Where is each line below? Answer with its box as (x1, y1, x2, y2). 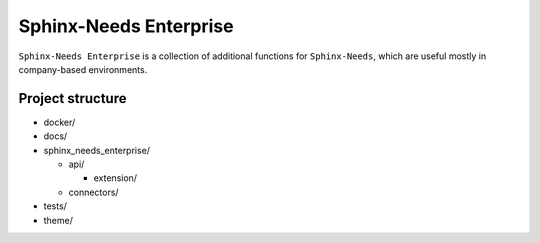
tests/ (43, 200, 67, 212)
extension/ (93, 172, 138, 184)
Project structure (18, 90, 127, 107)
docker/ (43, 116, 76, 128)
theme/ (43, 214, 74, 226)
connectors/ (68, 186, 119, 198)
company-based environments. (18, 63, 148, 75)
